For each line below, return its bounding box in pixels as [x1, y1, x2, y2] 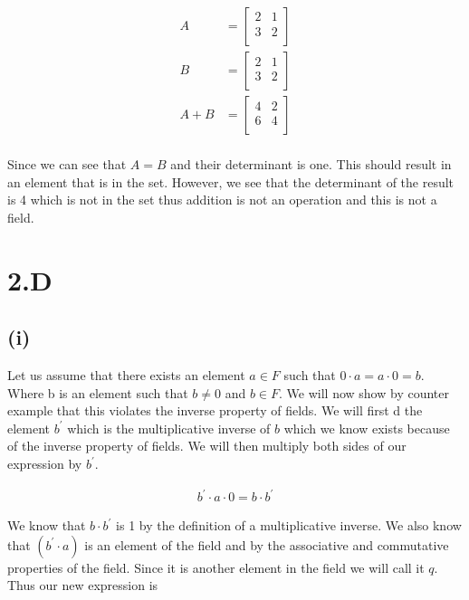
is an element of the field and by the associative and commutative [84, 535, 449, 554]
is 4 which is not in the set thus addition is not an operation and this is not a [7, 190, 437, 209]
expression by [7, 454, 82, 473]
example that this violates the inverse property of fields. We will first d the [7, 401, 423, 420]
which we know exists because [283, 418, 450, 437]
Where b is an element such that [7, 383, 188, 402]
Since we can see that [7, 155, 127, 174]
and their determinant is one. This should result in [170, 155, 452, 174]
